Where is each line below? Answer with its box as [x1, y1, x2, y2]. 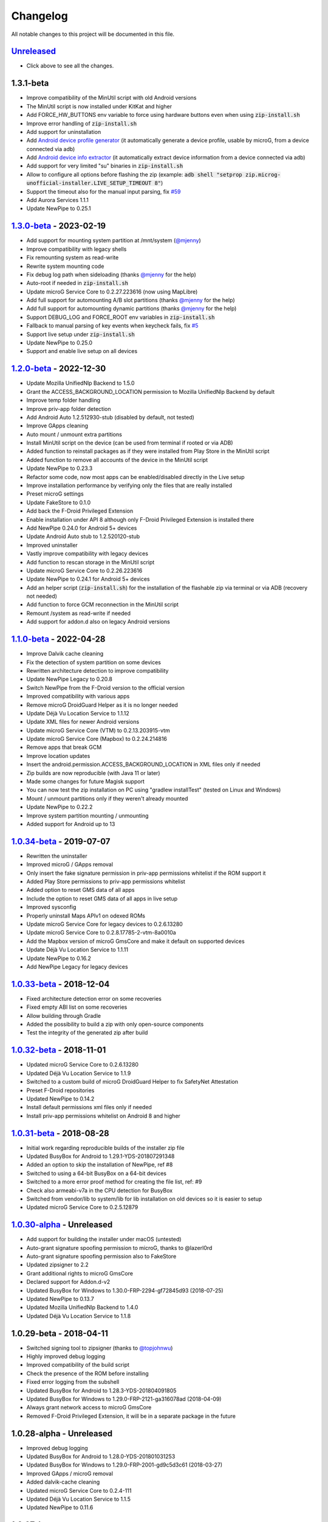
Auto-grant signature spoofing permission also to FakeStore [26, 1253, 177, 1260]
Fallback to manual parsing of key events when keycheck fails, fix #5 [26, 322, 199, 329]
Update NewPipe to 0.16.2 [26, 955, 91, 962]
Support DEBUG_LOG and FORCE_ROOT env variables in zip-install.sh [26, 314, 215, 321]
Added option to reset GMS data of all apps [26, 886, 135, 894]
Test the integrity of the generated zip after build [26, 1029, 148, 1036]
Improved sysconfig [26, 903, 77, 911]
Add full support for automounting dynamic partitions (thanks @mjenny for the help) [26, 305, 237, 312]
